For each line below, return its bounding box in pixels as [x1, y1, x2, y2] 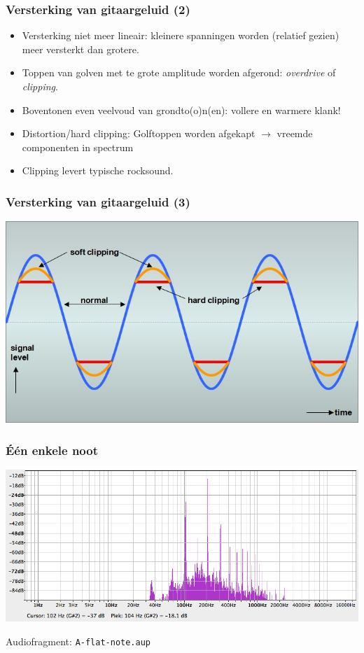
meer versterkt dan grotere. [22, 41, 139, 56]
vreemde [276, 126, 313, 141]
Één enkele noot [6, 441, 99, 458]
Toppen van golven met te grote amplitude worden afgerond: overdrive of [22, 65, 336, 80]
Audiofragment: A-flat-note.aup [6, 633, 151, 648]
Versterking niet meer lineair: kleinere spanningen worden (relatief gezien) [22, 28, 339, 43]
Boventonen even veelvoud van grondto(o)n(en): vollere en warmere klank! [22, 102, 341, 117]
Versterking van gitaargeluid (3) [6, 192, 190, 210]
